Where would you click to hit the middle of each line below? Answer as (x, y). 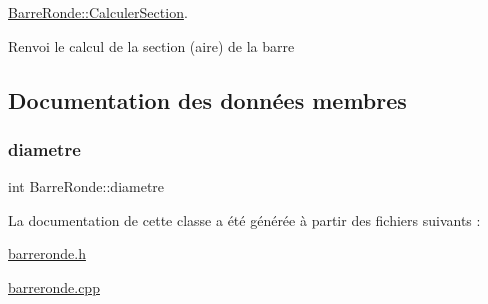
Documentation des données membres (207, 99)
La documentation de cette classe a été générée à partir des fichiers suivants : (244, 219)
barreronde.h (47, 253)
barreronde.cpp (54, 286)
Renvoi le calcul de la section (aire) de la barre (151, 45)
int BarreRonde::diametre (86, 186)
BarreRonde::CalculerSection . (98, 12)
